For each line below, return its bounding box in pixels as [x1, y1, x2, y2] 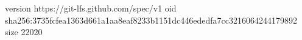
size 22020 [5, 25, 43, 38]
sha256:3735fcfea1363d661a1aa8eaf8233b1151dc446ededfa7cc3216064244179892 [5, 13, 297, 26]
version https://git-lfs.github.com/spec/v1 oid [5, 2, 177, 14]
